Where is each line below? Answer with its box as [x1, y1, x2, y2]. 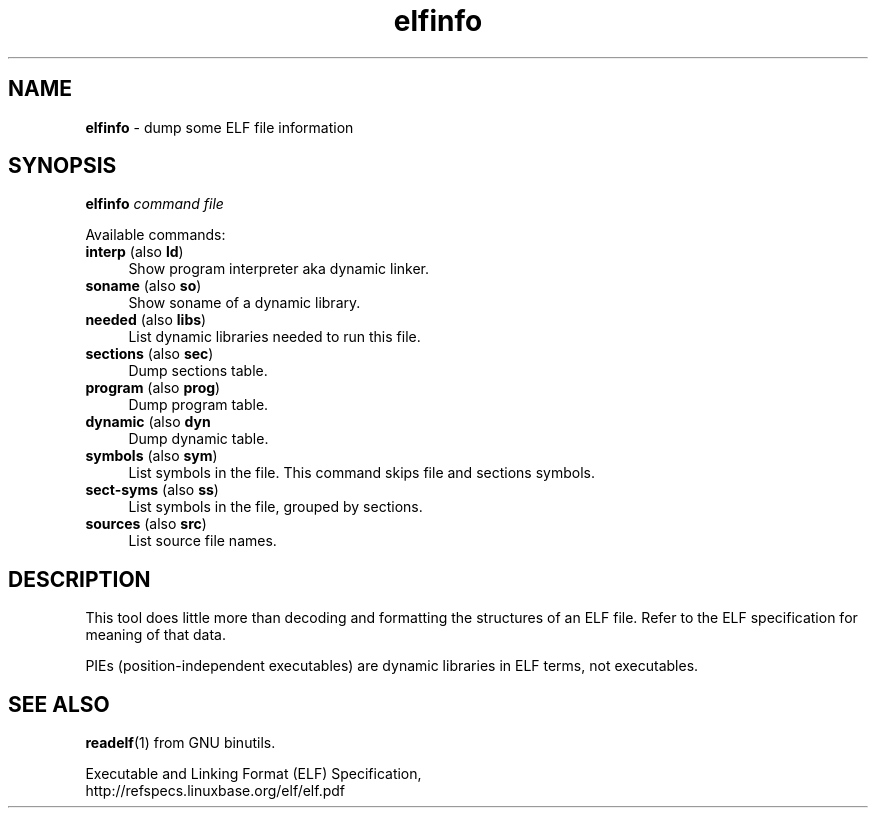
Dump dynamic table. [128, 430, 269, 448]
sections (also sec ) [85, 345, 214, 363]
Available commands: [85, 226, 226, 244]
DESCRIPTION [8, 566, 151, 592]
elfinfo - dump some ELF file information [85, 118, 354, 136]
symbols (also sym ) [85, 447, 218, 465]
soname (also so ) [85, 277, 202, 295]
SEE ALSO [8, 691, 110, 717]
